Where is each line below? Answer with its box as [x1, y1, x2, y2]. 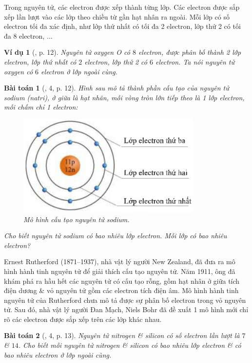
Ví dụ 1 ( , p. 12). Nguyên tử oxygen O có [4, 47, 130, 57]
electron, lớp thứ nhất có [4, 56, 77, 67]
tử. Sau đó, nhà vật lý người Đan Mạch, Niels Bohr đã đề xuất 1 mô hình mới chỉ [4, 304, 249, 315]
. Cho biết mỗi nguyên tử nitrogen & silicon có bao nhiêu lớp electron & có [18, 340, 241, 350]
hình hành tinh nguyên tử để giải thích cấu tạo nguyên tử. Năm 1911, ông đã [4, 266, 235, 276]
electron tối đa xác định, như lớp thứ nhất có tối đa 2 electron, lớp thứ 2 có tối [4, 21, 241, 31]
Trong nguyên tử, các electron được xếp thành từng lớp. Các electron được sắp [4, 2, 240, 12]
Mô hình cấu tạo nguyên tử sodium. [23, 214, 130, 224]
